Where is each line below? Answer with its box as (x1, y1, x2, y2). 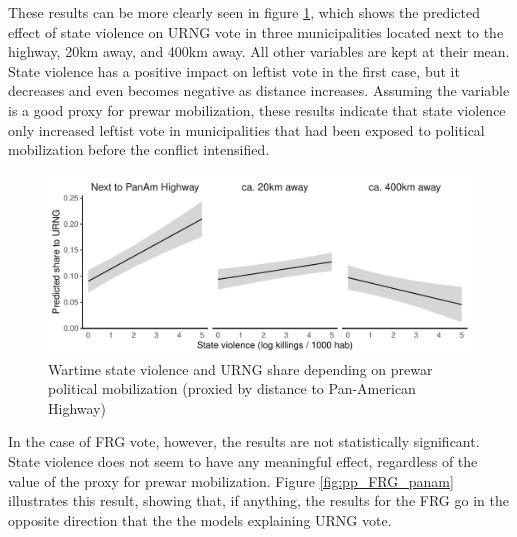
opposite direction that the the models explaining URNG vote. (8, 509, 392, 530)
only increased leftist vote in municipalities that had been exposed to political (8, 119, 485, 140)
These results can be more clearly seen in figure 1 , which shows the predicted (8, 2, 480, 22)
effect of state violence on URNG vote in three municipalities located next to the (8, 21, 504, 42)
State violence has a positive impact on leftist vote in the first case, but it (8, 60, 460, 81)
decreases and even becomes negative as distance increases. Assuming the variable (8, 80, 510, 101)
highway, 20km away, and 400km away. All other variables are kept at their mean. (8, 41, 510, 62)
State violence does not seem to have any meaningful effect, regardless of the (8, 451, 478, 472)
